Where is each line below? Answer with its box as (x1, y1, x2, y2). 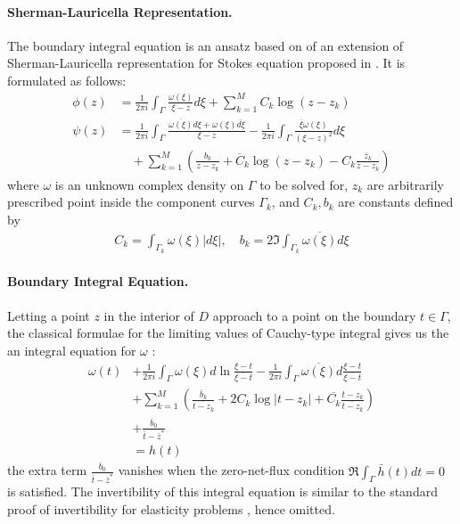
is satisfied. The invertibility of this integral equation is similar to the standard (7, 482, 438, 500)
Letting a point (7, 306, 90, 324)
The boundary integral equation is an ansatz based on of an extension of (7, 36, 404, 54)
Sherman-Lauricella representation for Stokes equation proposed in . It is (7, 53, 406, 72)
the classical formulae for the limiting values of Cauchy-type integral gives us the (7, 323, 449, 342)
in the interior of (103, 306, 194, 324)
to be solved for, (259, 175, 349, 193)
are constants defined (338, 192, 454, 211)
